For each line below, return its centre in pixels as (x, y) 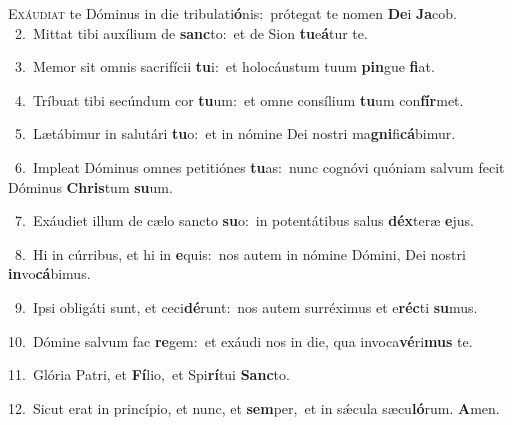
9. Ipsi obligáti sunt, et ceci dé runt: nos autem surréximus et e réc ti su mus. (246, 306)
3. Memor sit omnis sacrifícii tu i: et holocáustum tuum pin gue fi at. (224, 66)
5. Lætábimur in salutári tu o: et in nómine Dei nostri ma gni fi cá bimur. (235, 133)
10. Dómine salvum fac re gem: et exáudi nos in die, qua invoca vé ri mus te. (240, 340)
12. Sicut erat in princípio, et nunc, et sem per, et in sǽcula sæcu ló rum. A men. (254, 407)
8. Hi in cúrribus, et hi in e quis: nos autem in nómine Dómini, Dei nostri (240, 253)
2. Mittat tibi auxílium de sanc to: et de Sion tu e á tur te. (191, 32)
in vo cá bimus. (49, 273)
